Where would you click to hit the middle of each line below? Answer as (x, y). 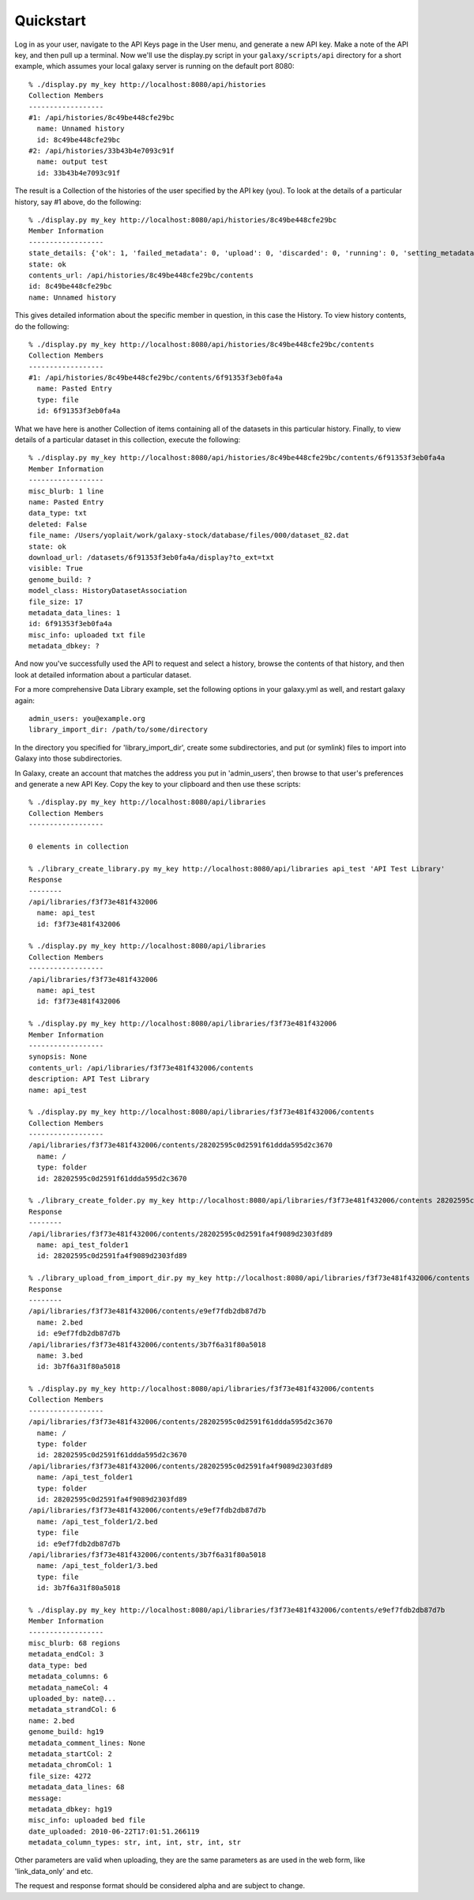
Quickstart (51, 21)
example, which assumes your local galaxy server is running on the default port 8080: (154, 66)
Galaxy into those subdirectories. (68, 758)
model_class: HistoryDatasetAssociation (108, 591)
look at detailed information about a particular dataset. (103, 674)
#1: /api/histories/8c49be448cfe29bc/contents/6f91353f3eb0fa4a (156, 378)
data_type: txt (58, 513)
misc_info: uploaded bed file (87, 1820)
